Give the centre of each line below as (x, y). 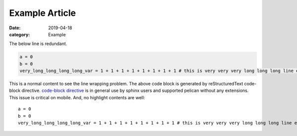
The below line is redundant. (38, 44)
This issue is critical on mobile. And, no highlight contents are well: (77, 97)
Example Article (43, 13)
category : (20, 34)
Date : (15, 28)
